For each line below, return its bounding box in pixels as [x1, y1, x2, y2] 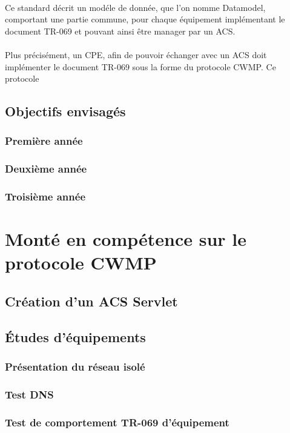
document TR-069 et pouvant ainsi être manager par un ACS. [5, 24, 236, 37]
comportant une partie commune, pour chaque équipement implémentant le [5, 13, 285, 25]
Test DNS [5, 386, 54, 402]
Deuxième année [5, 161, 87, 176]
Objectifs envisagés [5, 102, 126, 121]
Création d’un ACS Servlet [5, 292, 178, 311]
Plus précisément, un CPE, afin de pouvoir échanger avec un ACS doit [5, 48, 267, 61]
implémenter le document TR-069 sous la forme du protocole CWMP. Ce [5, 60, 276, 73]
